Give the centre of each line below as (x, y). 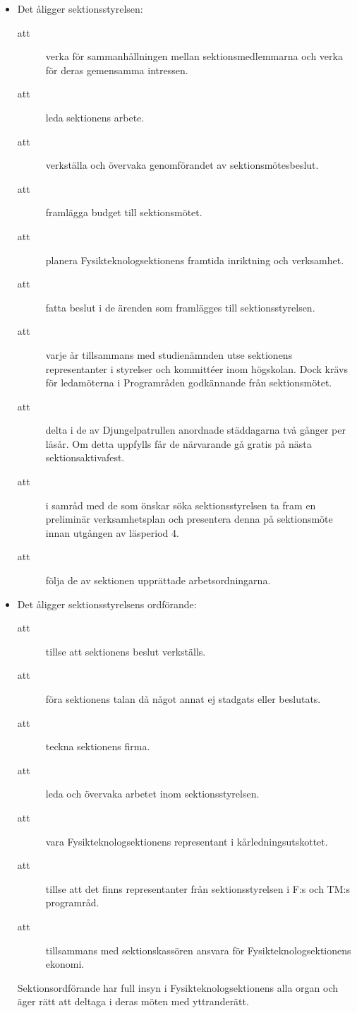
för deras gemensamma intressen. (117, 70)
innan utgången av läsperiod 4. (112, 532)
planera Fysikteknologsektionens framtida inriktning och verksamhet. (195, 260)
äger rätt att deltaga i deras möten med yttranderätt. (133, 1001)
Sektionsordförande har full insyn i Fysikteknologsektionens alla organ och (178, 987)
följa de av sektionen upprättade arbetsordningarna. (158, 580)
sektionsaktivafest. (85, 457)
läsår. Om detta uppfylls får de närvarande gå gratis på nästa (178, 443)
